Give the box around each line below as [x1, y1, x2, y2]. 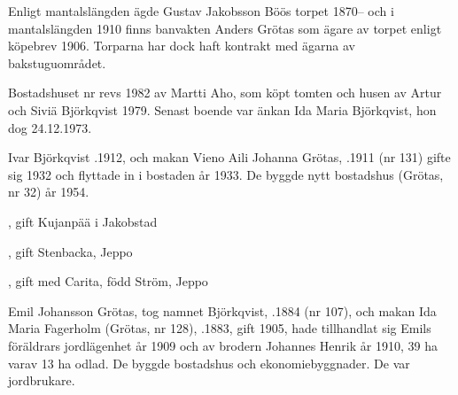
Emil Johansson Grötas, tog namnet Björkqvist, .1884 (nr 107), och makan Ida [8, 301, 437, 320]
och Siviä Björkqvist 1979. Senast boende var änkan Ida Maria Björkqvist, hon [8, 100, 437, 119]
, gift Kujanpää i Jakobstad [8, 212, 158, 230]
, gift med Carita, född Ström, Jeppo [8, 272, 208, 290]
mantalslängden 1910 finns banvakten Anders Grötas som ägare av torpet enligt [8, 19, 442, 37]
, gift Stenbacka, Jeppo [8, 242, 133, 260]
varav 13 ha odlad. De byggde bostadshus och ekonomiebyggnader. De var [8, 353, 410, 372]
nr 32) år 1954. [8, 182, 89, 201]
